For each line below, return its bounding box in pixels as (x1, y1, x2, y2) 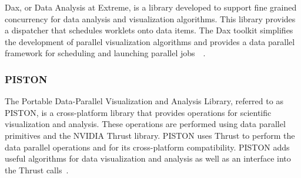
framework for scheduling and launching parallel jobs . (5, 47, 206, 59)
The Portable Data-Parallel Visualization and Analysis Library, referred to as (5, 95, 283, 107)
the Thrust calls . (5, 163, 69, 176)
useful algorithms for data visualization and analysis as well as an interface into (5, 152, 291, 165)
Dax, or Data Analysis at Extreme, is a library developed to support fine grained (5, 1, 297, 13)
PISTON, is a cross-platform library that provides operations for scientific (5, 106, 272, 118)
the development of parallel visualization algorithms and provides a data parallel (5, 35, 295, 47)
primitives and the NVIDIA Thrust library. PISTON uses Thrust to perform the (5, 129, 295, 141)
